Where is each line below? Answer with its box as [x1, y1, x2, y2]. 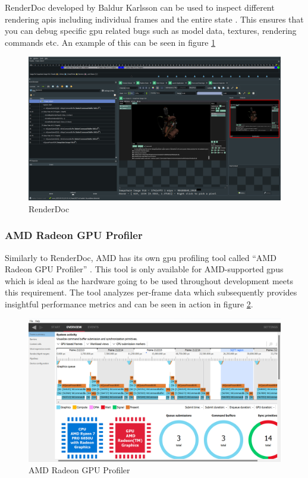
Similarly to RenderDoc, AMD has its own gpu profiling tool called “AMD [5, 251, 276, 263]
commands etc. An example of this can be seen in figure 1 [5, 36, 216, 48]
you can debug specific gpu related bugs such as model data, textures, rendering [5, 24, 297, 37]
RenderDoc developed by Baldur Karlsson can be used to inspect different [5, 1, 275, 13]
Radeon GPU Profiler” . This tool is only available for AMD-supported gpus [5, 263, 284, 275]
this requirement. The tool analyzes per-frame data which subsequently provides [5, 286, 297, 298]
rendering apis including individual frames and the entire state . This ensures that [5, 12, 304, 25]
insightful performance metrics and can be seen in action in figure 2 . [5, 297, 253, 310]
